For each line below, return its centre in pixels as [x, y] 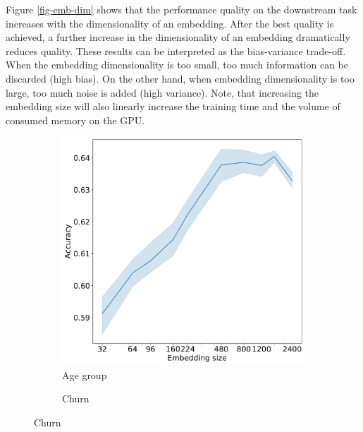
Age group [85, 374]
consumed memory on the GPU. [75, 120]
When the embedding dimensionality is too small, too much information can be [177, 65]
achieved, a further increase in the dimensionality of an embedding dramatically [178, 37]
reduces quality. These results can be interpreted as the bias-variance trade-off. [176, 50]
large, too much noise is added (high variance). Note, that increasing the [162, 92]
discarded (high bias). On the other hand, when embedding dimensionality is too [180, 78]
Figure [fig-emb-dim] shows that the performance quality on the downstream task [181, 9]
